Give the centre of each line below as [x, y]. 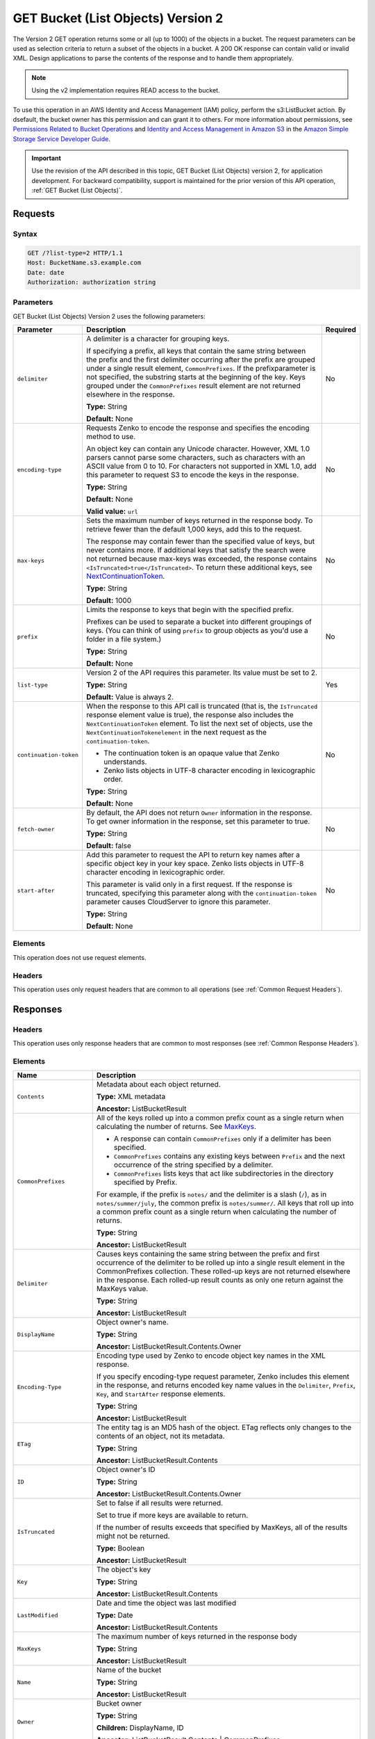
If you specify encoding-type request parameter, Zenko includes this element [223, 1377]
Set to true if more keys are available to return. [172, 1515]
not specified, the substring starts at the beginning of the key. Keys [196, 377]
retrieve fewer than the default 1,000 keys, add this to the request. [194, 529]
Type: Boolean [120, 1548]
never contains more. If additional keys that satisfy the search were [196, 550]
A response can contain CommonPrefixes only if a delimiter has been [222, 1139]
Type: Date [115, 1615]
